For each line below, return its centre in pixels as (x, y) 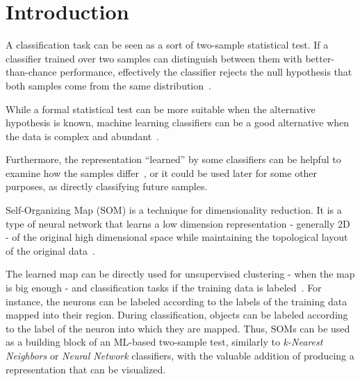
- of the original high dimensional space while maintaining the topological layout (177, 237)
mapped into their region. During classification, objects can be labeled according (177, 315)
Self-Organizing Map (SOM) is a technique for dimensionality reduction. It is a (174, 210)
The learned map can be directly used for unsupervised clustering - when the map (180, 274)
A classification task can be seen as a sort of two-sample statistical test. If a (167, 45)
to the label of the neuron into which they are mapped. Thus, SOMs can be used (178, 328)
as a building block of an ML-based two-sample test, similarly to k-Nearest (164, 342)
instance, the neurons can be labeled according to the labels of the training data (177, 301)
